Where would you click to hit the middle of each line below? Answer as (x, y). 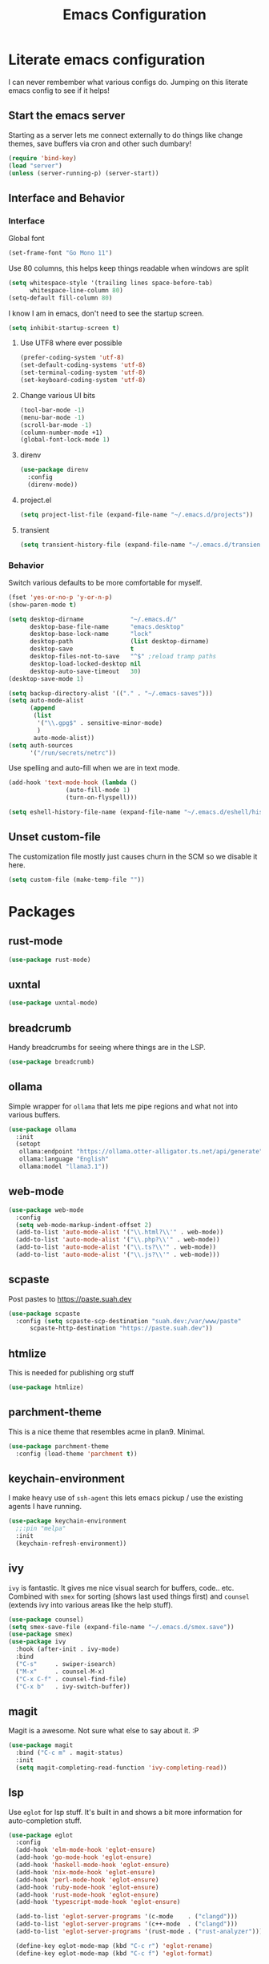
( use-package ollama (43, 1129)
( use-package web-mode (46, 1210)
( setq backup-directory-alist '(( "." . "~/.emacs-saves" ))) (111, 693)
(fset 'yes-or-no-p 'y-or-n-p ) (60, 597)
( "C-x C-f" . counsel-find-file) (71, 1679)
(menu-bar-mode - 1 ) (52, 417)
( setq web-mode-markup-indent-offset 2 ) (84, 1225)
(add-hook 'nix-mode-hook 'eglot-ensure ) (86, 1872)
